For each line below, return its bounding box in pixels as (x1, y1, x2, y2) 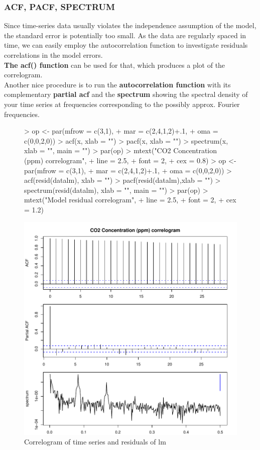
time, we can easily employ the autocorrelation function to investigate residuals (4, 40, 248, 50)
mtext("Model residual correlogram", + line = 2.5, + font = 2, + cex (24, 194, 236, 205)
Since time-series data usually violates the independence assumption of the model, (4, 20, 256, 31)
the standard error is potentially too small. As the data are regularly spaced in (4, 30, 246, 40)
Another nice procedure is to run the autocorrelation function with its (4, 79, 231, 89)
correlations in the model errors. (4, 50, 103, 60)
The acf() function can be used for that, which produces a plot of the (4, 59, 225, 70)
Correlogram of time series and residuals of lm (24, 436, 166, 447)
